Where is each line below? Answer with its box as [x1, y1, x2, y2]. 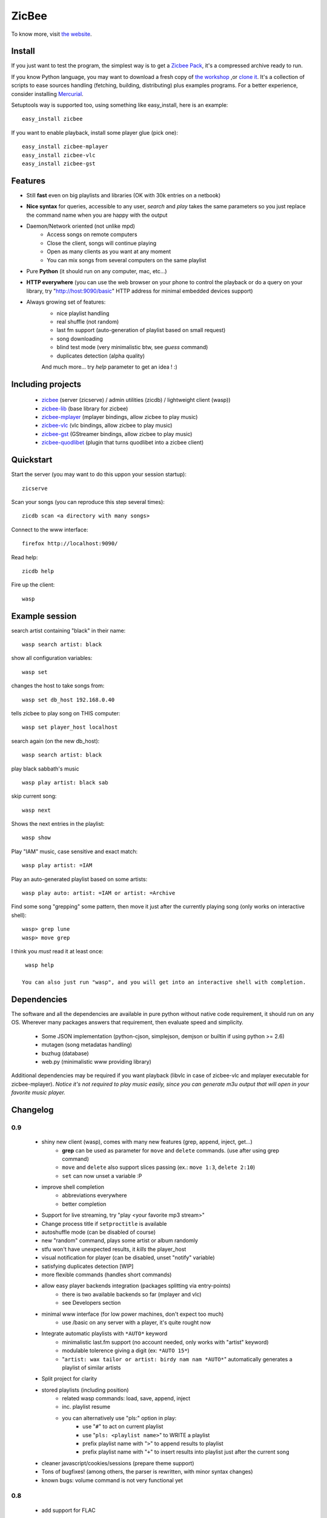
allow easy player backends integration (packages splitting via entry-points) [41, 1282, 231, 1290]
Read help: [11, 553, 38, 561]
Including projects [11, 379, 82, 389]
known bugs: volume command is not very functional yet [41, 1476, 183, 1484]
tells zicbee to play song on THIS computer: [11, 709, 121, 716]
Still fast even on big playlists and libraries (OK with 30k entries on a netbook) [26, 191, 221, 199]
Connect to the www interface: [11, 526, 88, 533]
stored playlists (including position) [41, 1386, 130, 1394]
